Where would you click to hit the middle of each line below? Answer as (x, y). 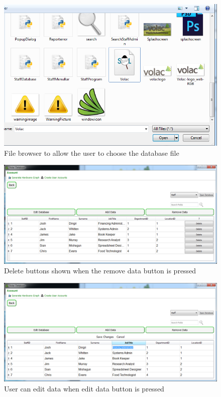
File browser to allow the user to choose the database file (92, 153)
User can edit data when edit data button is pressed (84, 388)
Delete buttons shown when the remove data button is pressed (100, 271)
